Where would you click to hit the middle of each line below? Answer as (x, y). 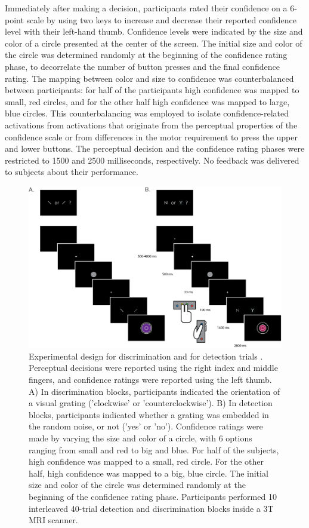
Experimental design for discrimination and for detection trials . (146, 356)
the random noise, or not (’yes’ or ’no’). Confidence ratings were (146, 426)
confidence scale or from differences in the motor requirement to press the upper (151, 136)
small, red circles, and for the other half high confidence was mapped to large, (147, 101)
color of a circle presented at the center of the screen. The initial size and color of (154, 43)
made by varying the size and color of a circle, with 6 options (140, 438)
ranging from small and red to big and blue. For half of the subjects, (154, 449)
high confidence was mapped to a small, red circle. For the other (146, 461)
